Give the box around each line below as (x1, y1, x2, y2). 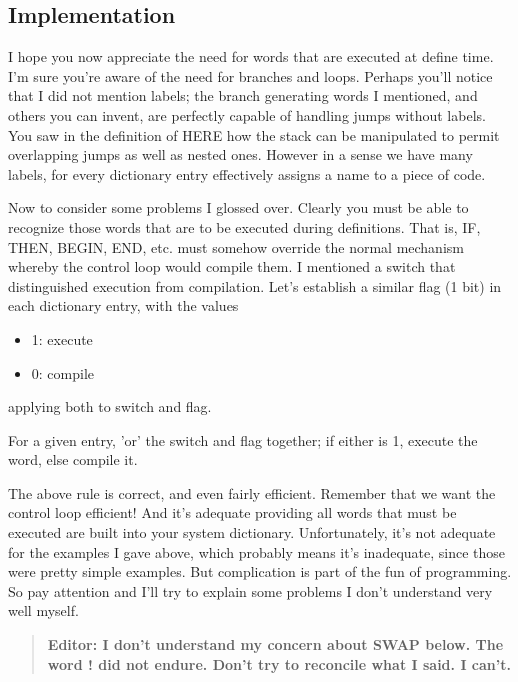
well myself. (8, 600, 79, 621)
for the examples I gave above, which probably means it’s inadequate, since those (8, 541, 506, 562)
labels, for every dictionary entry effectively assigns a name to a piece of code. (8, 163, 486, 184)
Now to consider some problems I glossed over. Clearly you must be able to (8, 197, 469, 218)
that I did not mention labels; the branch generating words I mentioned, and (8, 85, 478, 106)
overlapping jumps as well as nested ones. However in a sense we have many (8, 144, 473, 165)
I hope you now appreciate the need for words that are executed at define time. (8, 46, 494, 67)
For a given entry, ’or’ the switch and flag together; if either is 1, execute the (8, 429, 478, 450)
